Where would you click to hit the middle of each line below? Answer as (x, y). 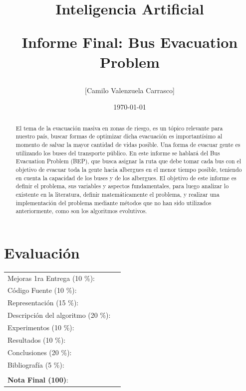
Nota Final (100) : (38, 379)
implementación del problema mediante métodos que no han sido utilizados (114, 202)
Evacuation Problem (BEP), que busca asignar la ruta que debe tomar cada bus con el (128, 161)
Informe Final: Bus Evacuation (130, 42)
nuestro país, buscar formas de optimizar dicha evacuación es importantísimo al (119, 136)
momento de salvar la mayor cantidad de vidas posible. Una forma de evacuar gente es (128, 145)
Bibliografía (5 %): (36, 364)
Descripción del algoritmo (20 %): (59, 315)
